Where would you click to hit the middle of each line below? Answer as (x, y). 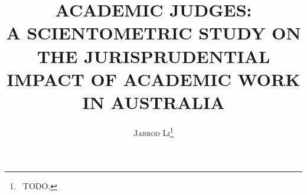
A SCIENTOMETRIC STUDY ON (153, 33)
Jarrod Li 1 (153, 131)
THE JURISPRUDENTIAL (153, 56)
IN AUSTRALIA (153, 102)
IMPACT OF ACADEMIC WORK (153, 79)
